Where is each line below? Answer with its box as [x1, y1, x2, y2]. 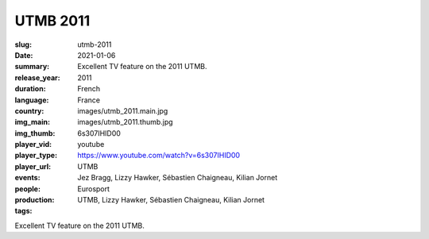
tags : [14, 206, 33, 216]
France [77, 95, 101, 105]
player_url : [14, 161, 52, 171]
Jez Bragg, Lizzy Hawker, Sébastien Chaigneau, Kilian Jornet [77, 173, 278, 183]
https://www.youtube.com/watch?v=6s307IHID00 [77, 151, 241, 160]
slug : [14, 40, 32, 49]
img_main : [14, 118, 51, 127]
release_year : [14, 72, 61, 83]
